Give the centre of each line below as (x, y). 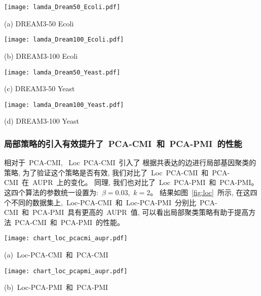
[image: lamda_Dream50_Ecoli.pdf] (62, 7)
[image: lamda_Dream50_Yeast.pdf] (62, 72)
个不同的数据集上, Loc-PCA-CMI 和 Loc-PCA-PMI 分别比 (100, 202)
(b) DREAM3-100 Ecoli (41, 55)
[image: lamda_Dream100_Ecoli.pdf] (64, 40)
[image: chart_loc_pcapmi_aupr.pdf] (66, 271)
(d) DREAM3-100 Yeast (42, 121)
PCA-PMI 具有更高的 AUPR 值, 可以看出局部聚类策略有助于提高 (140, 212)
